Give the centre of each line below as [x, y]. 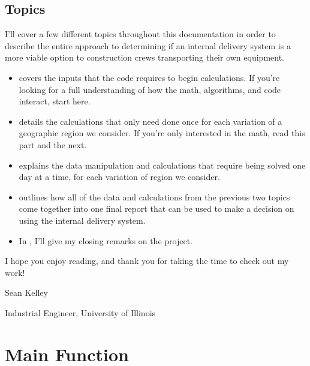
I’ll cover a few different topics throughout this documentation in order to [140, 34]
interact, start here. [55, 101]
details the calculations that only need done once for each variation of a [151, 121]
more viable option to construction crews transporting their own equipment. [145, 57]
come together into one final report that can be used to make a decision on [156, 208]
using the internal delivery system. [82, 220]
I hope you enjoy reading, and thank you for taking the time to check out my [147, 261]
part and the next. [53, 144]
